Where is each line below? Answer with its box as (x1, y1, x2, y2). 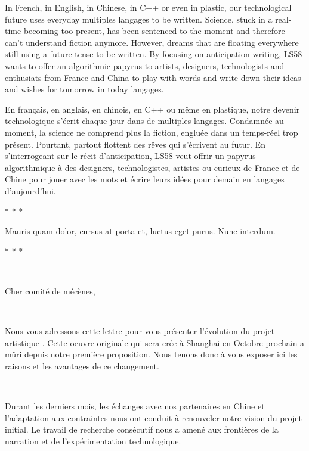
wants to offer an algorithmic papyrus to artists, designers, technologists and (5, 59, 285, 71)
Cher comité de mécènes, (5, 284, 95, 297)
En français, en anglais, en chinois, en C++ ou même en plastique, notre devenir (5, 102, 300, 115)
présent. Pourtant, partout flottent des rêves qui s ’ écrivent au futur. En (5, 138, 265, 150)
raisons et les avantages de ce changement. (5, 359, 159, 372)
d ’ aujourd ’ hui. (5, 184, 56, 197)
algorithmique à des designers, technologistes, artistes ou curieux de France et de (5, 161, 300, 173)
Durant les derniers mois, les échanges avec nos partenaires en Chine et (5, 400, 265, 412)
